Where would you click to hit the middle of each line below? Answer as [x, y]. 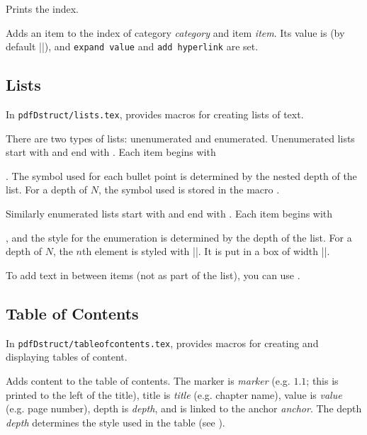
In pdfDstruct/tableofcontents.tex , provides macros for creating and [162, 343]
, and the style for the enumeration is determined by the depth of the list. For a [179, 237]
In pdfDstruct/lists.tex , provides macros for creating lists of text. [155, 114]
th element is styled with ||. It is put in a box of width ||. [206, 251]
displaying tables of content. [67, 357]
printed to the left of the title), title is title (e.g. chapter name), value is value [174, 394]
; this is [322, 380]
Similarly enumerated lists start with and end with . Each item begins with [169, 214]
